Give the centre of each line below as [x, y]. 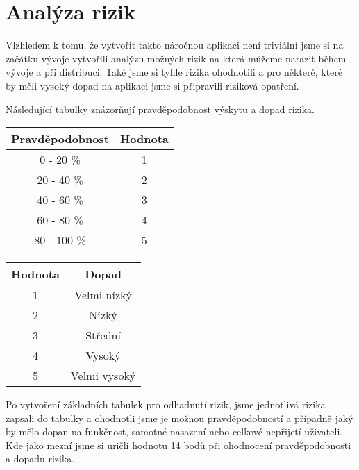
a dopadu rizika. [40, 459]
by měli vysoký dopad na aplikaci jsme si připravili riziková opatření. [152, 85]
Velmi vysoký [103, 376]
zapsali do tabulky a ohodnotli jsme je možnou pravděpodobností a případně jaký [179, 418]
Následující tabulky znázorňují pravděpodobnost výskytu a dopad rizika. [160, 109]
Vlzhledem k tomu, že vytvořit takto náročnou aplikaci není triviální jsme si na [175, 45]
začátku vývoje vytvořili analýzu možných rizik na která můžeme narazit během [176, 58]
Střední [103, 335]
